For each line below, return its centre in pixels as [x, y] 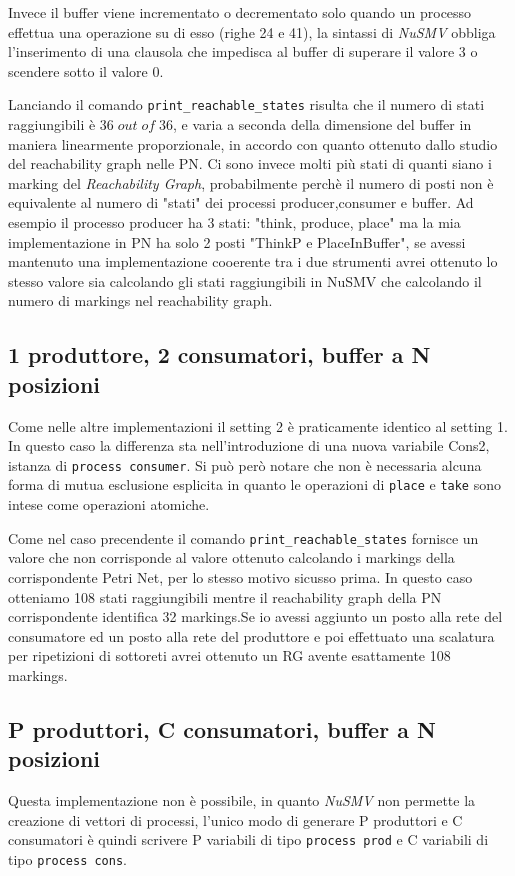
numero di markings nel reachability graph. [140, 300]
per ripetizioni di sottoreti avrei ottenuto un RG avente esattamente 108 [229, 655]
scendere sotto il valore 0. [86, 70]
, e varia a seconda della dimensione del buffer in [322, 124]
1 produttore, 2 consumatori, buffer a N [219, 354]
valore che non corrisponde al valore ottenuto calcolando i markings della [231, 557]
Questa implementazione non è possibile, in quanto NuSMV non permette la [242, 800]
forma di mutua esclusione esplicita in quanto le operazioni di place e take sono [254, 484]
